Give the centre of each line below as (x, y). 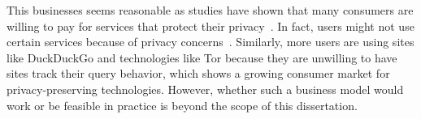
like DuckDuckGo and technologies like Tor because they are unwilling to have (202, 57)
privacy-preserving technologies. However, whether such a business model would (205, 89)
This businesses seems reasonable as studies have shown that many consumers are (210, 10)
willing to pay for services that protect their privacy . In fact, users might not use (210, 25)
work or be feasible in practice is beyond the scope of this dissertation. (182, 105)
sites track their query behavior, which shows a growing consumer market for (198, 73)
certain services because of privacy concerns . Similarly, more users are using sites (210, 42)
